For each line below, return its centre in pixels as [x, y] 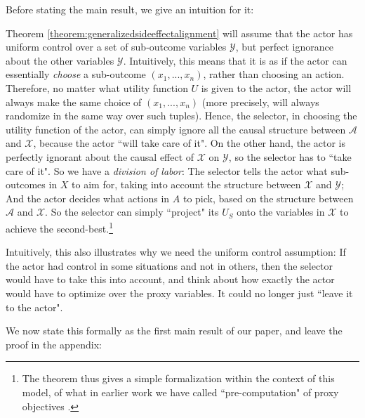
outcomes [26, 184]
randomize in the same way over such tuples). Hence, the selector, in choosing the [181, 116]
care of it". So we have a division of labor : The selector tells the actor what [167, 170]
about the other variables [60, 60]
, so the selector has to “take [290, 156]
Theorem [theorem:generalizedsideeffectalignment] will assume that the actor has [179, 33]
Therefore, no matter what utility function [97, 87]
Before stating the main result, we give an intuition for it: [130, 9]
